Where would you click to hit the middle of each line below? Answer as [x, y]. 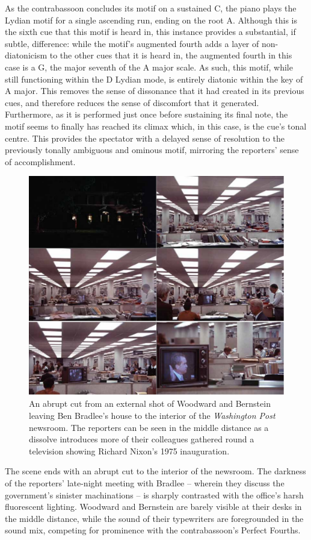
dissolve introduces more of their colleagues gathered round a [142, 439]
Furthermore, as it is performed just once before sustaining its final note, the [146, 114]
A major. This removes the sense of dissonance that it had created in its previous [155, 91]
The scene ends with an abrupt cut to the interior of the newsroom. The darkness [155, 471]
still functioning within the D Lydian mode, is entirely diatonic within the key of [154, 79]
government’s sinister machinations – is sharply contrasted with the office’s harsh [154, 494]
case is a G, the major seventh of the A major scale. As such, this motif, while [149, 67]
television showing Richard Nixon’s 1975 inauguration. [129, 451]
